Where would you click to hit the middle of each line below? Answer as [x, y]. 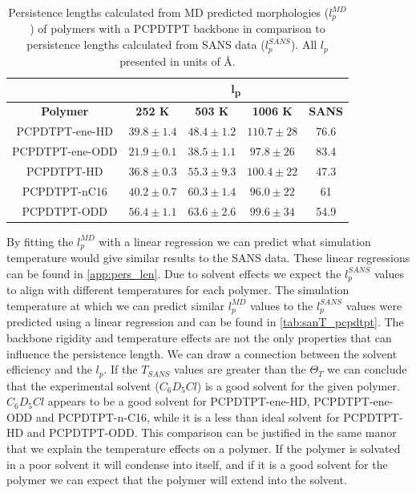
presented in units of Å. [178, 61]
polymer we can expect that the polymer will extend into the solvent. [177, 480]
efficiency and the [49, 369]
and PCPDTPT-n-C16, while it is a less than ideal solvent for [188, 416]
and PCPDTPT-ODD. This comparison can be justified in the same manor [212, 432]
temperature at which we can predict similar [116, 305]
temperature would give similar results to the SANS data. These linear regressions [208, 258]
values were [374, 305]
